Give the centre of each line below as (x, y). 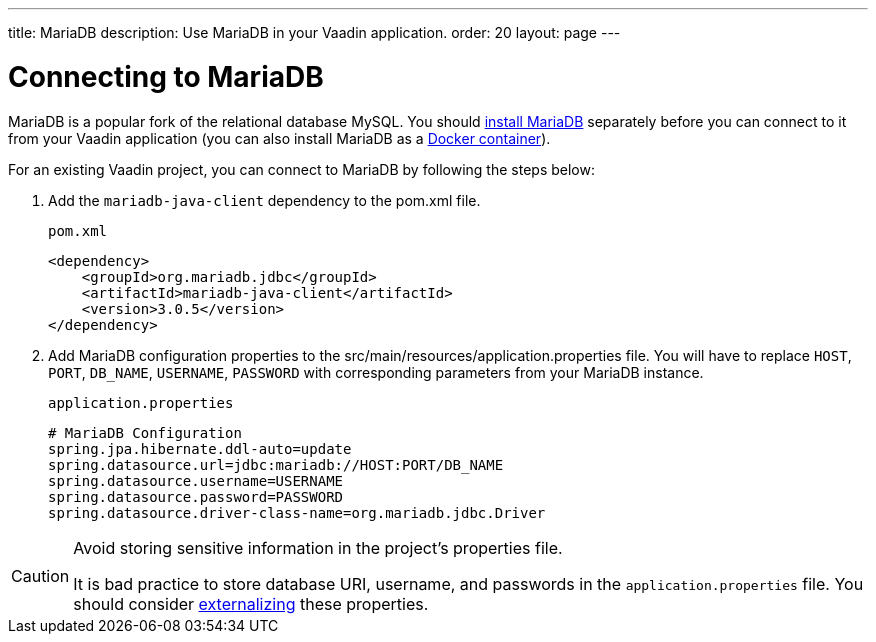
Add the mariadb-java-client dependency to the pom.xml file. (264, 200)
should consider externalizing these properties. (251, 603)
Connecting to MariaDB (166, 76)
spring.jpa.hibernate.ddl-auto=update (200, 448)
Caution (40, 575)
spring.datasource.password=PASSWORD (196, 496)
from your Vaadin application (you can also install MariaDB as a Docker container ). (279, 138)
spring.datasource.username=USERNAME (196, 480)
